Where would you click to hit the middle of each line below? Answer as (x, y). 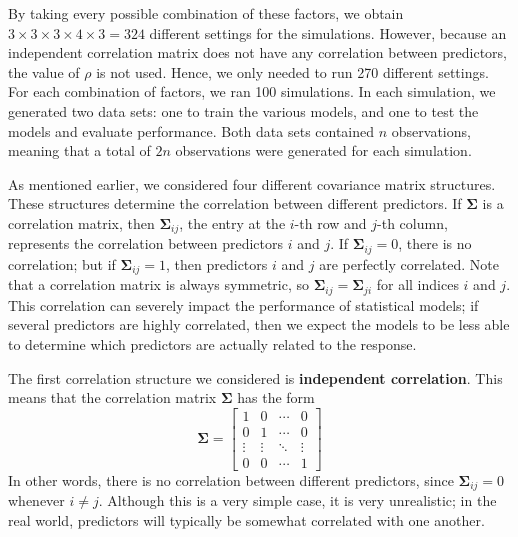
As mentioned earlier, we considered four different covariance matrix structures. (252, 183)
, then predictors (217, 263)
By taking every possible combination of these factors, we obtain (206, 13)
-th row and (330, 222)
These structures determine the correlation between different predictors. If (235, 203)
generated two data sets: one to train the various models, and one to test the (243, 110)
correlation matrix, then (81, 222)
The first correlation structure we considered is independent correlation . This (255, 377)
